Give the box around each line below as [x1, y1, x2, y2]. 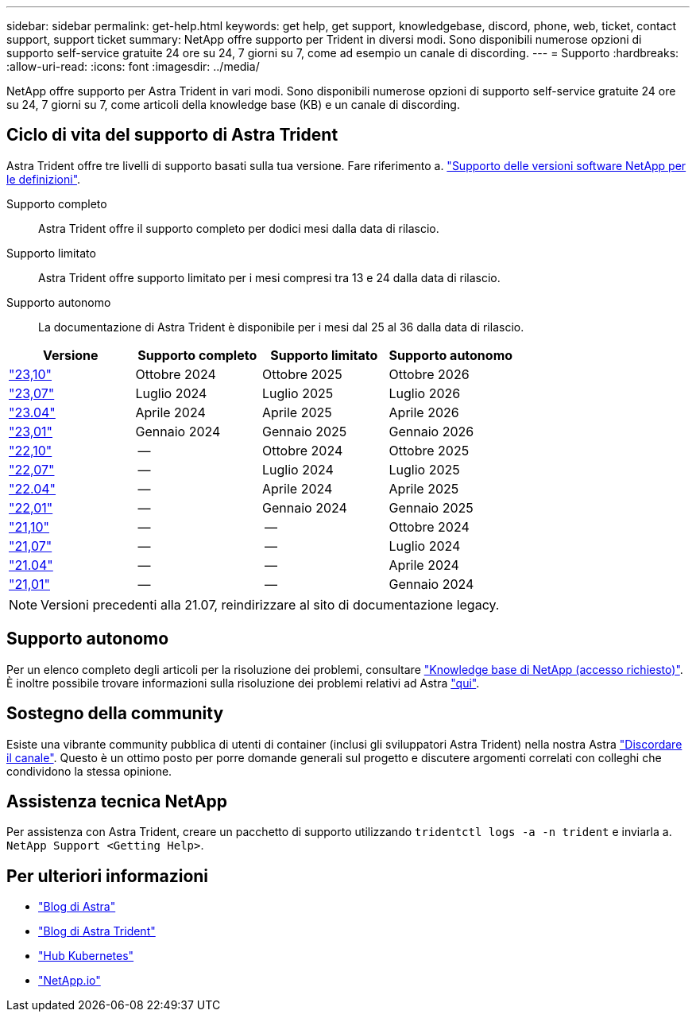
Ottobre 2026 [389, 366, 470, 382]
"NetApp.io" [38, 973, 101, 988]
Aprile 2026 [389, 404, 459, 420]
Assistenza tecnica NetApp [6, 791, 227, 811]
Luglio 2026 [389, 385, 461, 401]
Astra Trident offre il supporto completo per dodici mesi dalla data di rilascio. [38, 221, 439, 235]
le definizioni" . [6, 172, 81, 186]
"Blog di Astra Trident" [38, 924, 156, 939]
